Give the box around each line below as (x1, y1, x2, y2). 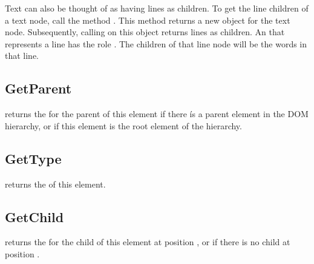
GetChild (5, 207, 64, 226)
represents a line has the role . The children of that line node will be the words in (5, 37, 307, 50)
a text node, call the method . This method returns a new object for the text (5, 13, 290, 26)
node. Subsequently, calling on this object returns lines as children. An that (5, 25, 285, 38)
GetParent (5, 79, 72, 98)
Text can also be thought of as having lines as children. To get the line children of (5, 2, 309, 14)
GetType (5, 149, 62, 168)
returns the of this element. (5, 177, 106, 190)
